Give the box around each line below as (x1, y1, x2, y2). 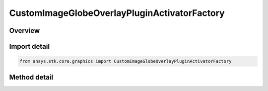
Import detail (9, 42, 50, 51)
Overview (9, 26, 40, 35)
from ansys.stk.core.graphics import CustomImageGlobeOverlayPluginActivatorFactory (19, 59, 232, 64)
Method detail (9, 73, 54, 82)
